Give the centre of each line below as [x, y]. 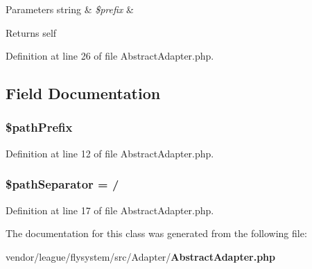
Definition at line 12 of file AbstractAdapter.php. [110, 153]
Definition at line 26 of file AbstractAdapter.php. [110, 56]
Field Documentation [83, 93]
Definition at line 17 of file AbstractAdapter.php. [110, 210]
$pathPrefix [39, 127]
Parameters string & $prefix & [70, 9]
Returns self [31, 32]
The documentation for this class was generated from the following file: [156, 233]
